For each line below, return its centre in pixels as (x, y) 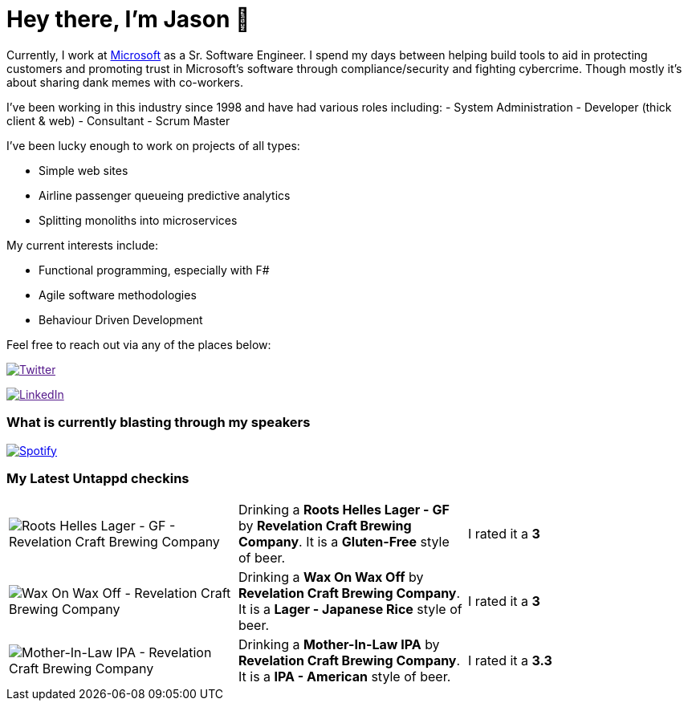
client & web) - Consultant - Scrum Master (118, 120)
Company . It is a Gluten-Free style (344, 542)
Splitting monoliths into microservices (138, 220)
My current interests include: (82, 245)
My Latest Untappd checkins (98, 478)
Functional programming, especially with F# (154, 270)
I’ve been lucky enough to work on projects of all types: (153, 145)
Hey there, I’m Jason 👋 (128, 19)
